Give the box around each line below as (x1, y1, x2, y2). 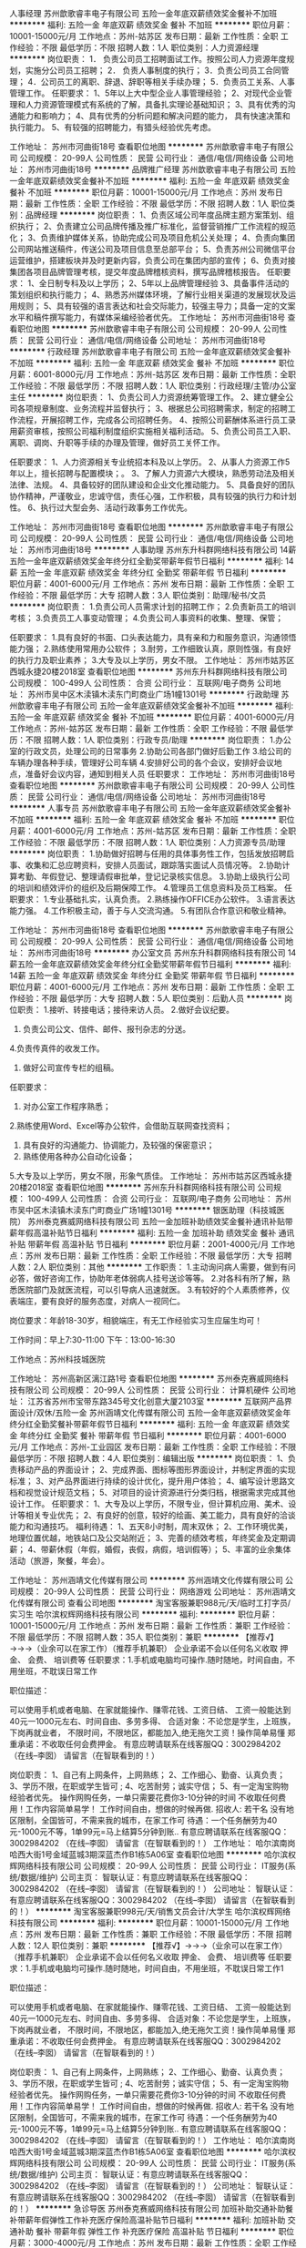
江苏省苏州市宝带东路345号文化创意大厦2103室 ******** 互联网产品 (26, 1396, 285, 1406)
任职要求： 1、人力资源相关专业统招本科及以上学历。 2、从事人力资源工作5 (9, 456, 291, 467)
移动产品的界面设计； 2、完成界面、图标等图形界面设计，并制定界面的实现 (16, 1465, 296, 1475)
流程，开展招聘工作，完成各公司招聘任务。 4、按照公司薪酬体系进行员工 (16, 414, 289, 425)
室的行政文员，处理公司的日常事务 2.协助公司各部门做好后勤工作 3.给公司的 (9, 746, 291, 756)
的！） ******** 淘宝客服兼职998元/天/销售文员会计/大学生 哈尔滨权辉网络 (9, 1906, 291, 1916)
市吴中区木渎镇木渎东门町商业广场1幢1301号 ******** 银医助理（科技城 (9, 1205, 278, 1215)
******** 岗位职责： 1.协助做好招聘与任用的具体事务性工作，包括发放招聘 (9, 848, 287, 859)
